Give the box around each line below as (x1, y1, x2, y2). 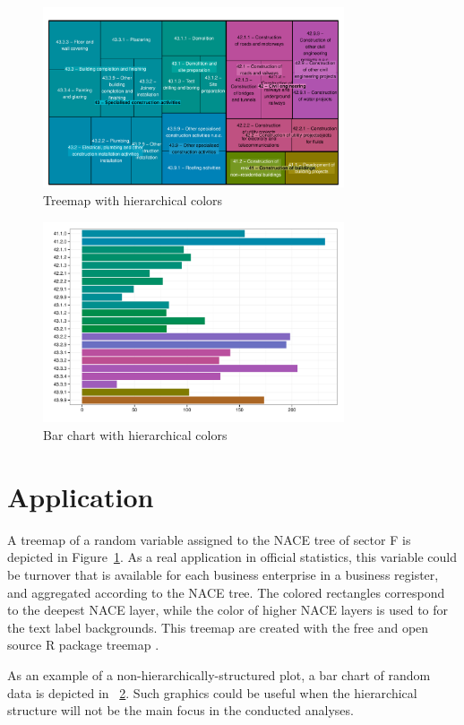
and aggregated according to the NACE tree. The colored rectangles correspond (7, 583, 445, 601)
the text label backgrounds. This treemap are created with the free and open (7, 617, 429, 636)
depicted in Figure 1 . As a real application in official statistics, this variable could (7, 548, 457, 566)
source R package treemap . (7, 635, 159, 654)
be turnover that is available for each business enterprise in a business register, (7, 565, 439, 583)
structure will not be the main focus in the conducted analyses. (7, 701, 354, 720)
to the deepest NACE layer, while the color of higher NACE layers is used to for (7, 600, 449, 619)
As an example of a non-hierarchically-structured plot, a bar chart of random (7, 665, 431, 684)
